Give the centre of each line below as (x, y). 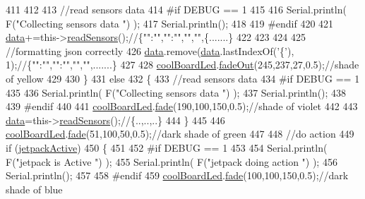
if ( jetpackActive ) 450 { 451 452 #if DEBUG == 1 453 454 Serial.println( (167, 147)
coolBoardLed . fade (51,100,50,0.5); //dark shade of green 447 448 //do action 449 (180, 134)
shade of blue (34, 189)
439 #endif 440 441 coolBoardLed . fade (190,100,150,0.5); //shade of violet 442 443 (182, 106)
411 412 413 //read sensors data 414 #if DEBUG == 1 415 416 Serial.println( (176, 9)
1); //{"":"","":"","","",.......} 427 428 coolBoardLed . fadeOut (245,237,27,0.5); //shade (182, 65)
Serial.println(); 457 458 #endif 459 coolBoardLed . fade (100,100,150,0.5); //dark (177, 175)
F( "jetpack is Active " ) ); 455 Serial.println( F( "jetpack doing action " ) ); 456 (172, 161)
